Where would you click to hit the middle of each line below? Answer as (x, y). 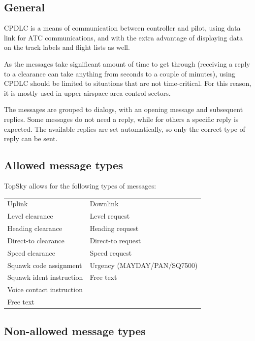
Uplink (18, 204)
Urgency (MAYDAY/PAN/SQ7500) (144, 265)
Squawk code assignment (45, 265)
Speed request (111, 252)
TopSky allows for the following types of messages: (80, 185)
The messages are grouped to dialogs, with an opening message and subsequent (124, 109)
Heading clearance (35, 228)
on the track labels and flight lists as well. (67, 47)
